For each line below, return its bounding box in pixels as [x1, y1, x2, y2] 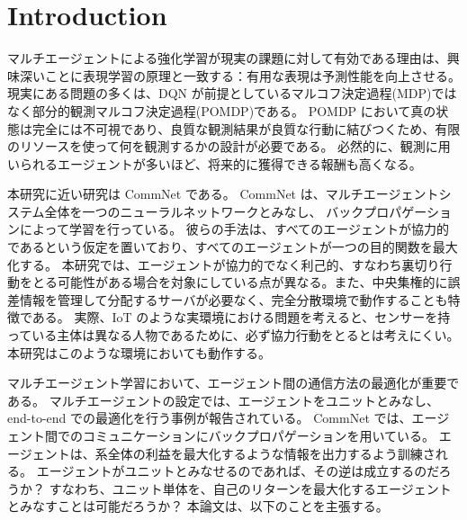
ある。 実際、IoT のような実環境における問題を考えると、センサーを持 [31, 308, 451, 327]
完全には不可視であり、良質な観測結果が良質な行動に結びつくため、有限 [31, 119, 461, 138]
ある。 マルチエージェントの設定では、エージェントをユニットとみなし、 [7, 390, 440, 409]
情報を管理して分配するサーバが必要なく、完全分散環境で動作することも [19, 290, 448, 309]
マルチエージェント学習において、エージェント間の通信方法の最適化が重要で [7, 373, 460, 392]
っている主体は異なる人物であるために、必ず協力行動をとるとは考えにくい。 [7, 326, 460, 345]
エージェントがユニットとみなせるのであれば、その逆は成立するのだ [36, 462, 439, 480]
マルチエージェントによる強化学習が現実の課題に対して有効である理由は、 [7, 49, 447, 67]
